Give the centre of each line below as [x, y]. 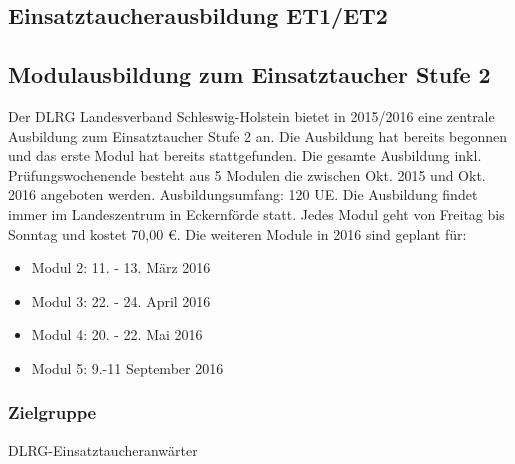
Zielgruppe [52, 412]
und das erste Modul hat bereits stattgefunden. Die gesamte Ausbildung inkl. [245, 155]
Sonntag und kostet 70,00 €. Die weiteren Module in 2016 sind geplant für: [237, 233]
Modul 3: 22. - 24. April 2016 [121, 300]
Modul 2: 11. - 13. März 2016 [121, 267]
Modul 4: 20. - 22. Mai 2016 [117, 334]
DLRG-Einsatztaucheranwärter [103, 449]
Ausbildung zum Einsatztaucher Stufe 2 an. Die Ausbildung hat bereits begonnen [257, 135]
